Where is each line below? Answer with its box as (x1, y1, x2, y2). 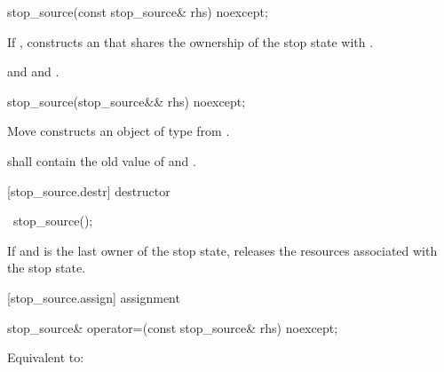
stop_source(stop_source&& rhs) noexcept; (7, 91, 246, 110)
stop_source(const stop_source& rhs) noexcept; (7, 3, 268, 20)
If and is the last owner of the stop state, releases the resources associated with (7, 241, 438, 259)
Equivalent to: (7, 348, 84, 367)
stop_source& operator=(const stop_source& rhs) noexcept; (7, 318, 338, 336)
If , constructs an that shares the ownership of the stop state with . (7, 32, 374, 51)
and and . (7, 62, 59, 81)
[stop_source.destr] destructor (7, 181, 170, 200)
